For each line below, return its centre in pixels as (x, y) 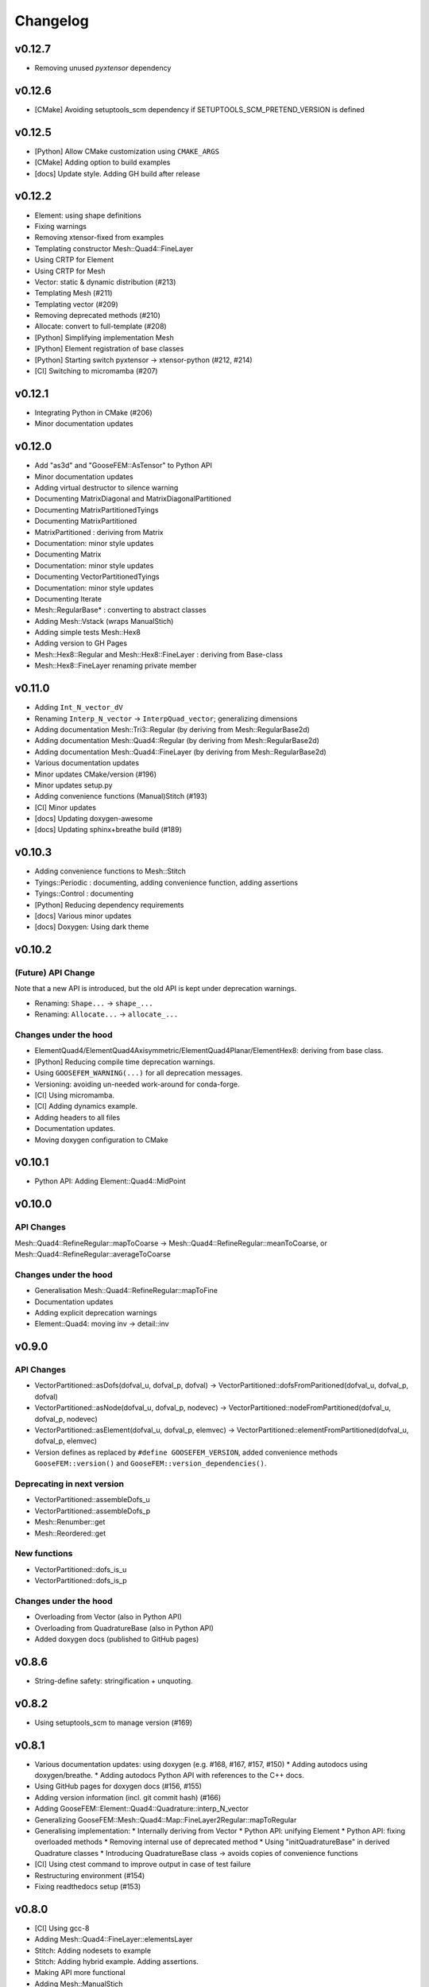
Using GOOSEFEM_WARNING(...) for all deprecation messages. (139, 1073)
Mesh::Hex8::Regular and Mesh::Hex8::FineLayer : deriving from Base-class (159, 654)
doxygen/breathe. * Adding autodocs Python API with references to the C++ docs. (170, 1776)
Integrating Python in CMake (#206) (93, 413)
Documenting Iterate (68, 598)
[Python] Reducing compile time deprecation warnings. (125, 1062)
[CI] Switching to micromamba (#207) (96, 371)
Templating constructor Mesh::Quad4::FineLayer (114, 248)
